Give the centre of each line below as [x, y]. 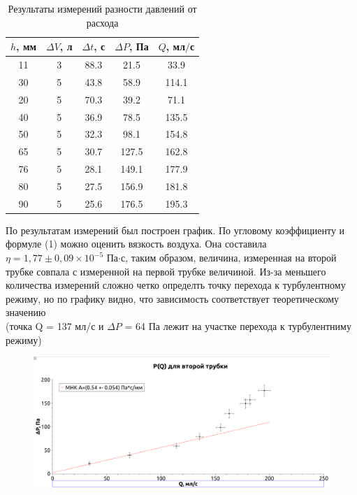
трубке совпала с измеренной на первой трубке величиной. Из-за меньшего [166, 271]
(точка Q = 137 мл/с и [55, 326]
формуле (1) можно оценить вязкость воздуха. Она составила [136, 244]
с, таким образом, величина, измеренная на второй [229, 258]
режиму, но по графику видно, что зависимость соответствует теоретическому [173, 298]
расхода [102, 22]
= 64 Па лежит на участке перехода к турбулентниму [238, 326]
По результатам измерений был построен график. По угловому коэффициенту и [175, 230]
